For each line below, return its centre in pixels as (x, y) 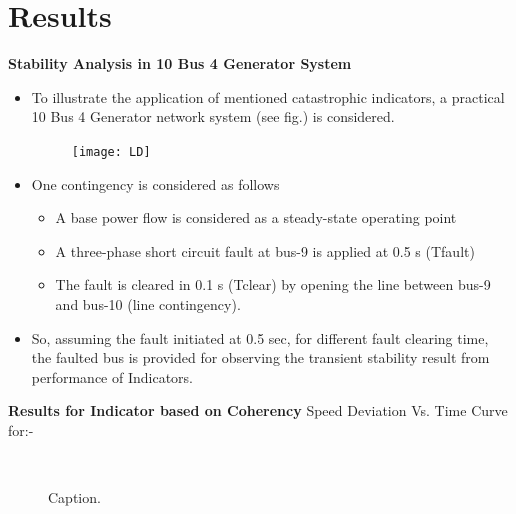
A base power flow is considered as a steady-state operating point (256, 217)
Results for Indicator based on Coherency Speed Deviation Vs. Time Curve (258, 410)
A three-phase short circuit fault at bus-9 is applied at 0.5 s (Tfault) (265, 250)
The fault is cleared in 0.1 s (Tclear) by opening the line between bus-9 (273, 284)
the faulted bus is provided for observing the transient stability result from (260, 357)
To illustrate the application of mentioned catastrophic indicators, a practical (268, 96)
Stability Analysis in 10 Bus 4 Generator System (180, 63)
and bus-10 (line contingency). (148, 303)
